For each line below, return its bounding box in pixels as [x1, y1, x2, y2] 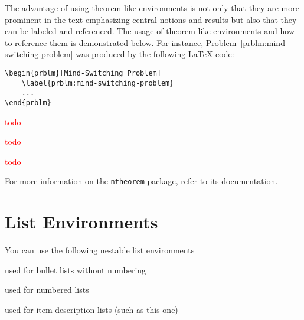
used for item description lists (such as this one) [5, 303, 178, 315]
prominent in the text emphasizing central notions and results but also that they [5, 13, 297, 25]
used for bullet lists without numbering [5, 263, 146, 276]
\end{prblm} [5, 98, 51, 107]
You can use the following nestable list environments [5, 244, 195, 256]
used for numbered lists [5, 283, 89, 296]
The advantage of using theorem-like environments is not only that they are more [5, 2, 299, 14]
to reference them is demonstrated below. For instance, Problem [5, 36, 237, 48]
